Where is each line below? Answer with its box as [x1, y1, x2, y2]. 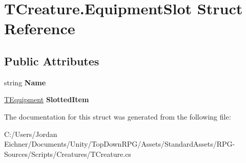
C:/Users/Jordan [4, 128, 57, 139]
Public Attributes [4, 53, 99, 68]
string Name [4, 77, 46, 87]
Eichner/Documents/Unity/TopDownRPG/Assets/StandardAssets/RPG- [4, 138, 235, 149]
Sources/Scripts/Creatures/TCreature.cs [4, 148, 131, 159]
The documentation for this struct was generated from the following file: [4, 111, 231, 122]
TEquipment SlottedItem [4, 94, 89, 105]
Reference [4, 18, 75, 39]
